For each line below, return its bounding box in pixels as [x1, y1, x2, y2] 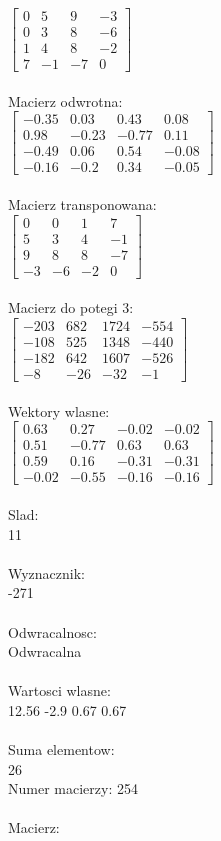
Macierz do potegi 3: [8, 297, 134, 318]
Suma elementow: [8, 739, 115, 760]
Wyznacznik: [8, 562, 86, 583]
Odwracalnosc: [8, 621, 97, 642]
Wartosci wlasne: [8, 680, 111, 701]
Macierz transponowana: [8, 194, 157, 215]
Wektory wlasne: [8, 400, 110, 421]
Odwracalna [8, 641, 82, 662]
